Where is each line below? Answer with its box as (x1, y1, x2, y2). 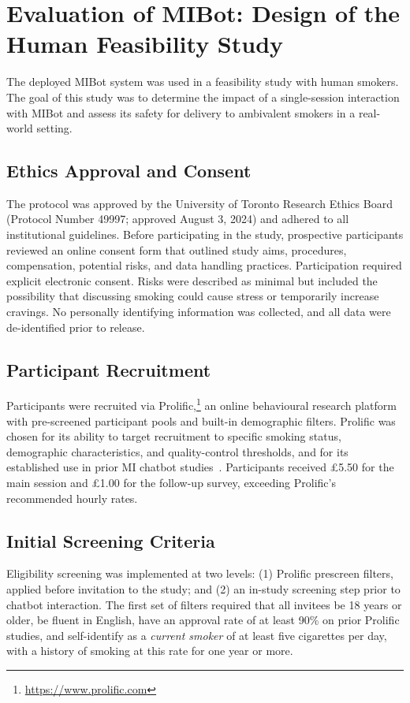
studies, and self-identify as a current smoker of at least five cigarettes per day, (6, 627, 387, 643)
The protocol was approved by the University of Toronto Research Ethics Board (6, 195, 393, 211)
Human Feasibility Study (6, 28, 284, 60)
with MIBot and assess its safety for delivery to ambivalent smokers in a (6, 104, 356, 121)
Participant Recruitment (6, 357, 211, 381)
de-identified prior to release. (6, 318, 145, 335)
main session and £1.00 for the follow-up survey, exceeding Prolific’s (6, 474, 336, 491)
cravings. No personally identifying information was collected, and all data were (6, 303, 391, 320)
